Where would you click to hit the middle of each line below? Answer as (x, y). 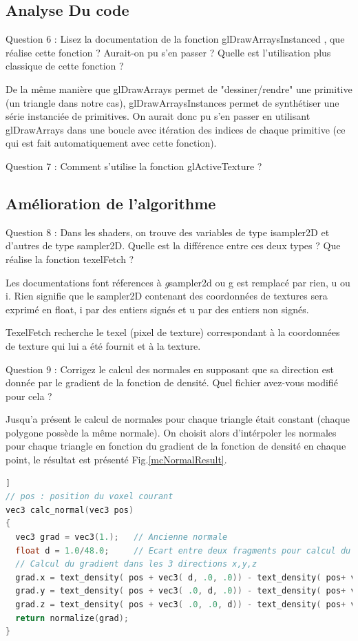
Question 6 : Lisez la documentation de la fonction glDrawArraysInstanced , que (175, 39)
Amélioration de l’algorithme (111, 203)
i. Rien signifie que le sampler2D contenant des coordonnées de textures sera (167, 296)
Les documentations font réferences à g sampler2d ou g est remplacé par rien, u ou (178, 282)
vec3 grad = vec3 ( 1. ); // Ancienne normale (122, 537)
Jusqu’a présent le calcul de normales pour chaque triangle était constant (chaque (178, 419)
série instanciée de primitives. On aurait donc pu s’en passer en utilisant (158, 116)
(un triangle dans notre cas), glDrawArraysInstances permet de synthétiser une (172, 102)
